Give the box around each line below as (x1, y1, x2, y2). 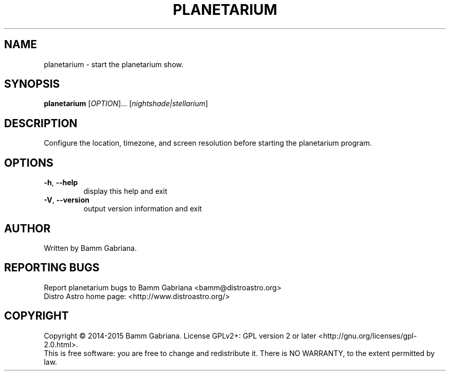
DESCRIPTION (4, 116, 78, 130)
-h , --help (44, 178, 78, 187)
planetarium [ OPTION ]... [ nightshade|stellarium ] (44, 99, 208, 108)
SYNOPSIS (4, 77, 60, 91)
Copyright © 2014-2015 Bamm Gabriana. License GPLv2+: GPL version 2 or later (44, 331, 316, 340)
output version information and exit (83, 204, 202, 213)
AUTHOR (4, 222, 51, 235)
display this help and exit (83, 187, 167, 196)
